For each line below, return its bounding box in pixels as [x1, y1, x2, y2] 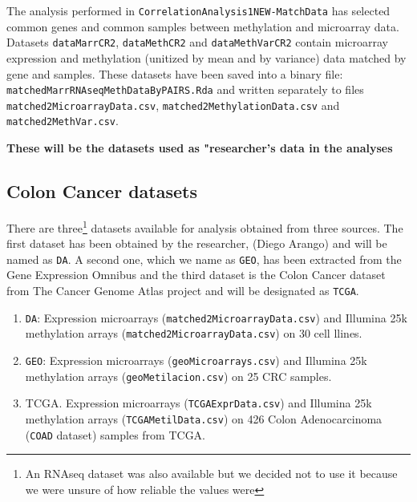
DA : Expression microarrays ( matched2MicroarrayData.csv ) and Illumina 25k [25, 309, 407, 326]
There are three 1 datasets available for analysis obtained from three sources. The [6, 217, 403, 236]
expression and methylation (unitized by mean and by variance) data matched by [6, 49, 407, 66]
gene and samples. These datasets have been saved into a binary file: [6, 65, 343, 82]
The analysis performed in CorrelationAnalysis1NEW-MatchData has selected [6, 2, 391, 18]
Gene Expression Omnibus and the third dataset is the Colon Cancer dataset [6, 266, 386, 283]
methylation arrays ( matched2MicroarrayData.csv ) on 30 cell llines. [25, 325, 362, 342]
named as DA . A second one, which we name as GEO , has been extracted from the [6, 250, 402, 267]
